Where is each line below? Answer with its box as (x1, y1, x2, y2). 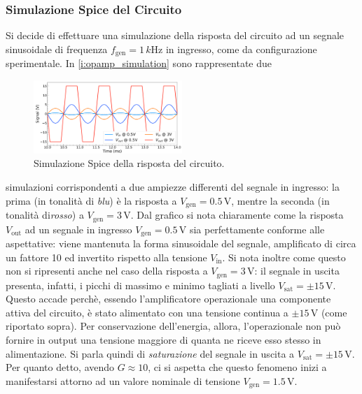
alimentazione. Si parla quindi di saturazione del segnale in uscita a (6, 346, 295, 360)
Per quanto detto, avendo (6, 360, 115, 374)
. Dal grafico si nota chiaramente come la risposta (130, 207, 344, 222)
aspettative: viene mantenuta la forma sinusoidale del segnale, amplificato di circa (6, 235, 356, 250)
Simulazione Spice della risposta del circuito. (34, 156, 225, 170)
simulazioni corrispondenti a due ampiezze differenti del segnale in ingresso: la (6, 180, 340, 194)
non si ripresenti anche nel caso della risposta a (6, 263, 208, 278)
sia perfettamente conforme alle (189, 221, 325, 236)
